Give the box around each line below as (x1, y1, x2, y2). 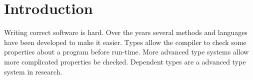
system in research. (4, 66, 62, 76)
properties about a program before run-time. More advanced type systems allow (4, 46, 249, 57)
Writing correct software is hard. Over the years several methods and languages (4, 27, 247, 37)
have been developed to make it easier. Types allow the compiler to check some (4, 36, 246, 47)
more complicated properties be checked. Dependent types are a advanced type (4, 56, 246, 66)
